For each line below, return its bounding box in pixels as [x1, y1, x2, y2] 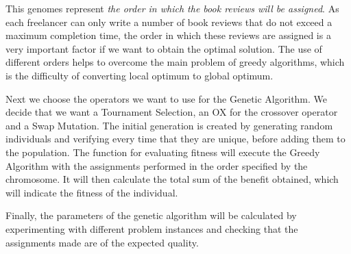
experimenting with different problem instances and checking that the [5, 221, 298, 236]
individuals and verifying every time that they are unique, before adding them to [5, 131, 346, 146]
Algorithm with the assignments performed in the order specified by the [5, 158, 308, 173]
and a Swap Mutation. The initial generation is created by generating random [5, 118, 333, 132]
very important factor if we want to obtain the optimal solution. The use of [5, 41, 322, 55]
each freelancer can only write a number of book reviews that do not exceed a [5, 14, 332, 29]
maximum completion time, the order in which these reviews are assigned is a [5, 28, 331, 42]
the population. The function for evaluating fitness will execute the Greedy [5, 144, 320, 159]
